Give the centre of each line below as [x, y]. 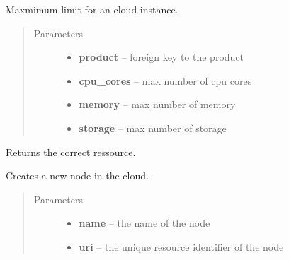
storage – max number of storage [153, 128]
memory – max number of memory [157, 104]
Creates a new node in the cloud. [77, 176]
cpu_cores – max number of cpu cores [165, 80]
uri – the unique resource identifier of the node [181, 246]
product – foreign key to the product [161, 57]
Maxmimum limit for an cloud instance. [92, 9]
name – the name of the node [144, 223]
